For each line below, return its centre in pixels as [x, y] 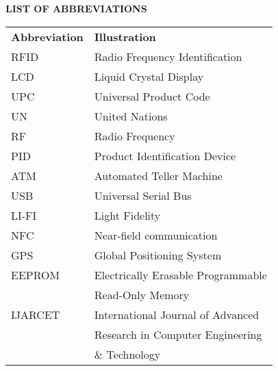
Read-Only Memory [142, 294]
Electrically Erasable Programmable [180, 274]
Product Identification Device [165, 155]
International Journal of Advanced [177, 314]
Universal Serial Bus [143, 195]
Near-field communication [156, 235]
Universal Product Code [152, 96]
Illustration [125, 36]
